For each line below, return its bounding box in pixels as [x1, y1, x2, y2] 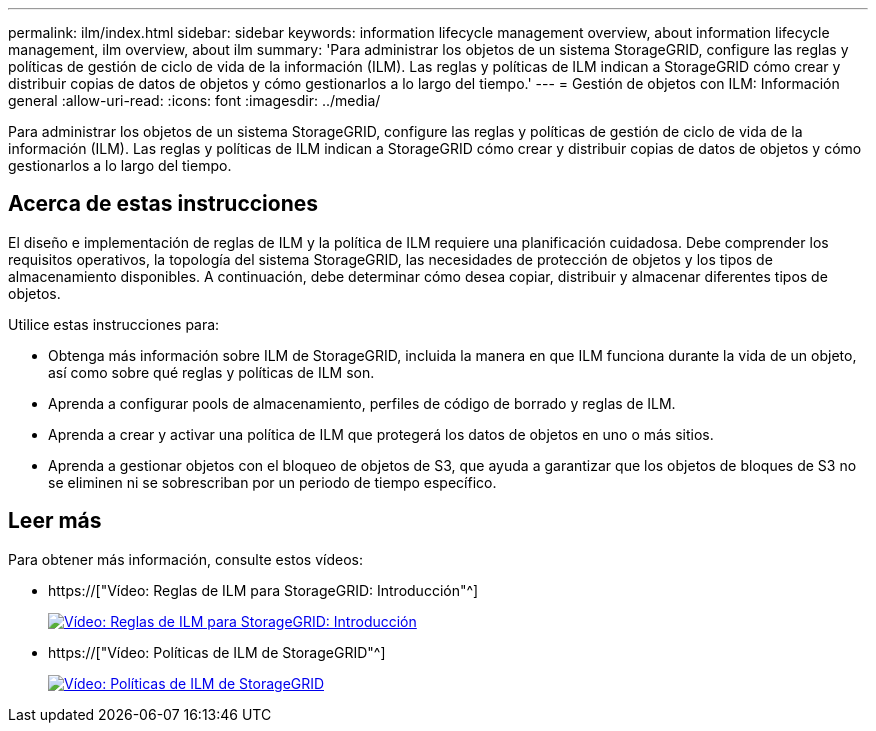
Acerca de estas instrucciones [8, 191, 319, 217]
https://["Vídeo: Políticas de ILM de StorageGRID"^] [48, 643, 386, 661]
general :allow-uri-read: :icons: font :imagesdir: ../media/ [8, 92, 381, 109]
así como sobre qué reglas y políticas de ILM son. [48, 363, 375, 381]
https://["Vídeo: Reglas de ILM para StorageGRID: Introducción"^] [48, 581, 479, 599]
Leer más [8, 508, 102, 534]
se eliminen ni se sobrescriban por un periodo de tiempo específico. [48, 473, 497, 491]
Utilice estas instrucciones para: [8, 315, 220, 333]
